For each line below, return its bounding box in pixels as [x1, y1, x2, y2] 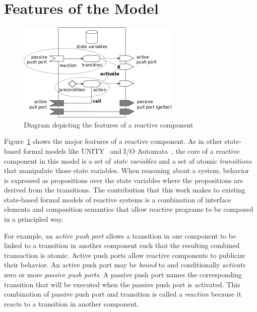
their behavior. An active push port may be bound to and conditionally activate [4, 259, 246, 270]
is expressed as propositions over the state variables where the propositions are [4, 175, 244, 185]
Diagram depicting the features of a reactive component [24, 119, 193, 129]
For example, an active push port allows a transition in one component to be [4, 230, 236, 241]
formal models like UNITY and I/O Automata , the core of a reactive [23, 145, 240, 156]
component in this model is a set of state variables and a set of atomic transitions [4, 155, 252, 166]
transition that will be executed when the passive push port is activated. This [4, 279, 240, 289]
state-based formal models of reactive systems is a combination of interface [4, 194, 231, 204]
